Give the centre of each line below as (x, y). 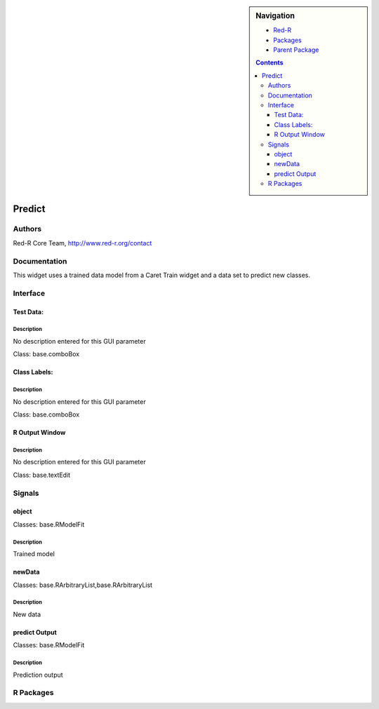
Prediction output (38, 675)
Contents (270, 62)
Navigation (275, 16)
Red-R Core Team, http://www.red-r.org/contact (82, 243)
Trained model (34, 554)
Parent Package (296, 50)
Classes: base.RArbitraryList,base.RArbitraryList (83, 585)
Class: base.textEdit (42, 475)
